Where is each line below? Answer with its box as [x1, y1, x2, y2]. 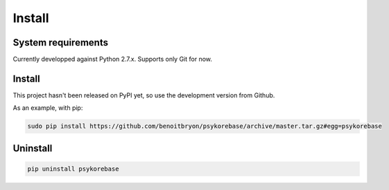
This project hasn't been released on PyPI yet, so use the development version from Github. [12, 91, 275, 99]
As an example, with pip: [12, 104, 83, 112]
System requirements [12, 37, 109, 48]
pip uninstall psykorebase [27, 164, 119, 173]
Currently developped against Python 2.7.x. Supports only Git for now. [12, 55, 213, 64]
